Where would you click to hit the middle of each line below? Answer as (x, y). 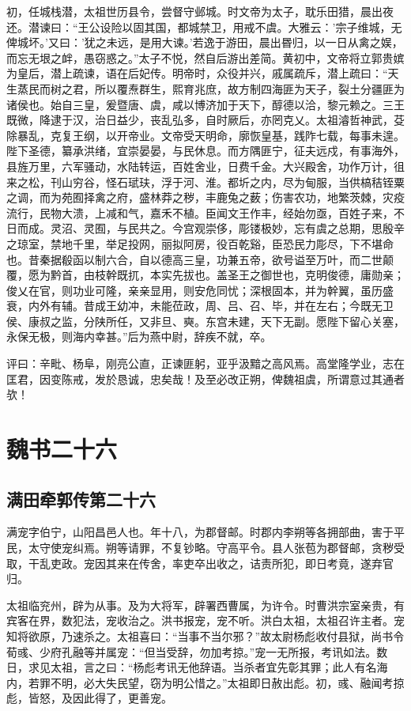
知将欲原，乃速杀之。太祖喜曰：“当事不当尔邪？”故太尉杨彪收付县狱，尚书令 (205, 635)
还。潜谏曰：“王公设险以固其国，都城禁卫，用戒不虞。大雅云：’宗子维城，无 (204, 26)
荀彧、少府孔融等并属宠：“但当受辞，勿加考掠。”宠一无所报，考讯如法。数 (197, 651)
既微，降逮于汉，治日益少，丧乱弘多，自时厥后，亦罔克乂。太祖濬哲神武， (200, 120)
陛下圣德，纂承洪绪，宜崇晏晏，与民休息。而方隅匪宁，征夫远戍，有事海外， (205, 151)
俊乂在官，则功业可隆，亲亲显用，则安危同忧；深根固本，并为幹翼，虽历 (194, 290)
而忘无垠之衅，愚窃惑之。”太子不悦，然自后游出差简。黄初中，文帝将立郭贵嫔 (205, 57)
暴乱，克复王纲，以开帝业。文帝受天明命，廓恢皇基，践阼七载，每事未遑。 (211, 135)
